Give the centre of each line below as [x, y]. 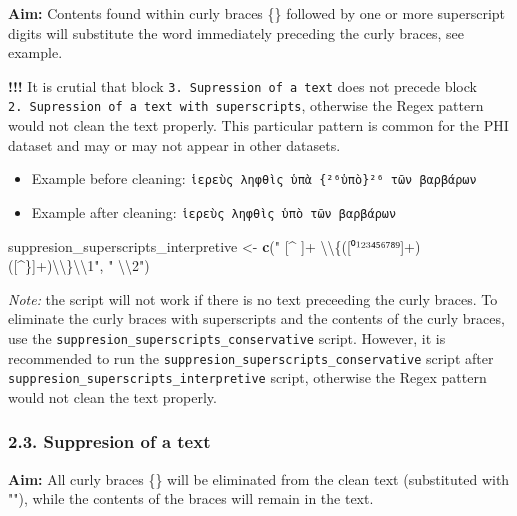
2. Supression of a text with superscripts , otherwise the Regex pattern [246, 105]
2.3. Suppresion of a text [109, 441]
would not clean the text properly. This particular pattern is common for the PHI [258, 125]
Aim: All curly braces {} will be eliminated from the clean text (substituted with [259, 478]
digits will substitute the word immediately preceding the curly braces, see [236, 32]
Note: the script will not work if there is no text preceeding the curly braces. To [253, 298]
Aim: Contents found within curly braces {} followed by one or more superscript [257, 13]
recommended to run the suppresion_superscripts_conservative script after [251, 357]
